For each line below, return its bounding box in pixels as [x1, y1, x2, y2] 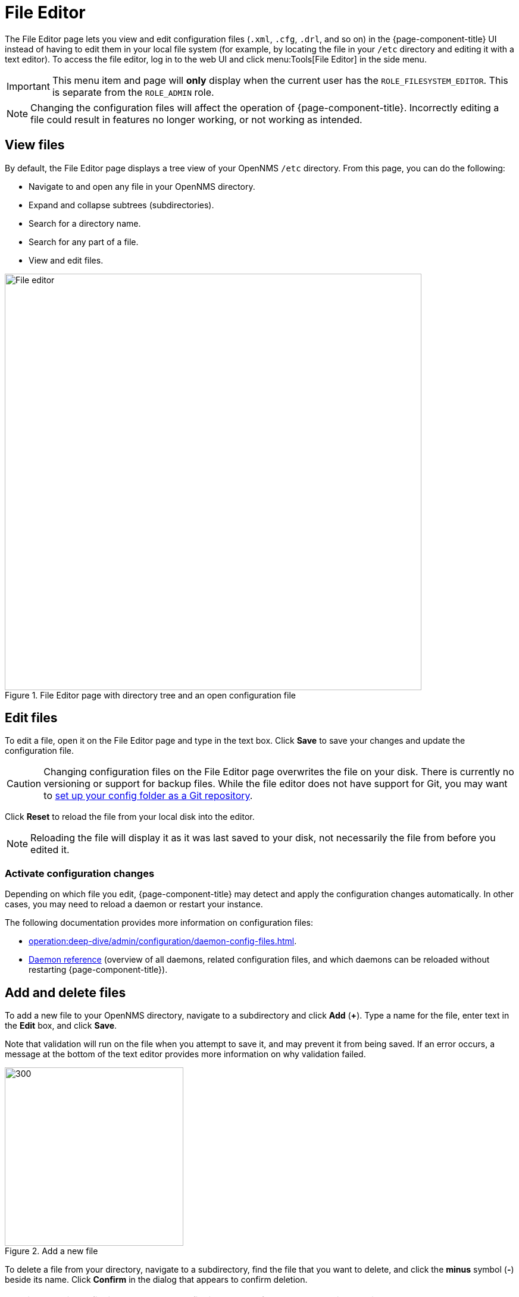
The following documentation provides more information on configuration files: [5, 917, 313, 928]
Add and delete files [5, 985, 126, 1000]
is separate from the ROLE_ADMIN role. [52, 86, 214, 98]
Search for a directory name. [29, 218, 141, 228]
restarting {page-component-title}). [29, 964, 168, 975]
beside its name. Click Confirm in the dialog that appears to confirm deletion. [5, 1274, 308, 1285]
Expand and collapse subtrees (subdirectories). [29, 199, 214, 210]
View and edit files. [29, 255, 104, 265]
